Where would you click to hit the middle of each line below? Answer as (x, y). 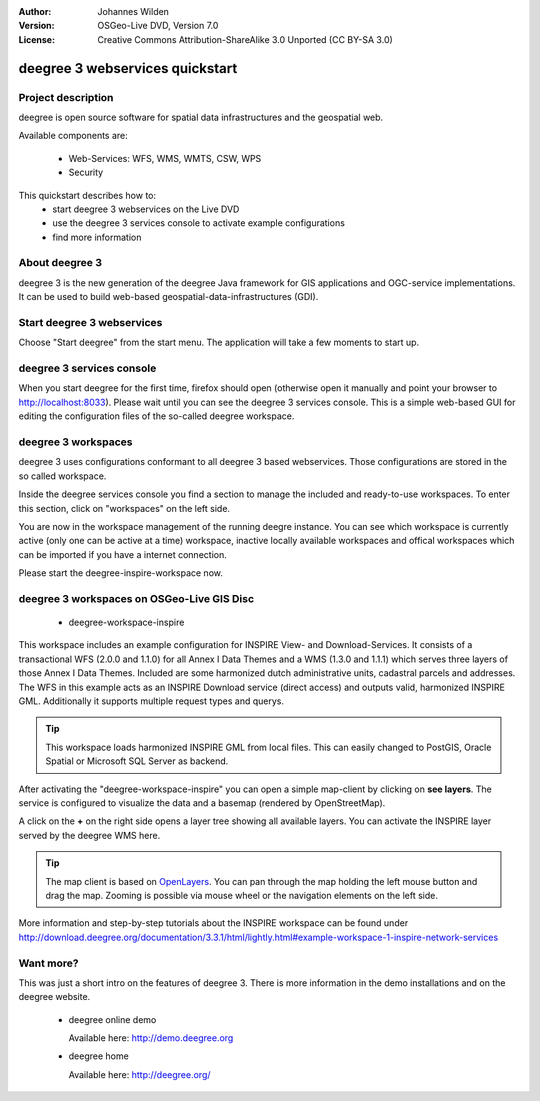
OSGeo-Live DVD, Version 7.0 (158, 26)
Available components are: (73, 136)
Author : (35, 11)
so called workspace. (62, 476)
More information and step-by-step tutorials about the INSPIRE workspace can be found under (213, 923)
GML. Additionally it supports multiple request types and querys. (151, 701)
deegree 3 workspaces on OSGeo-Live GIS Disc (136, 598)
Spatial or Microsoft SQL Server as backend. (137, 761)
